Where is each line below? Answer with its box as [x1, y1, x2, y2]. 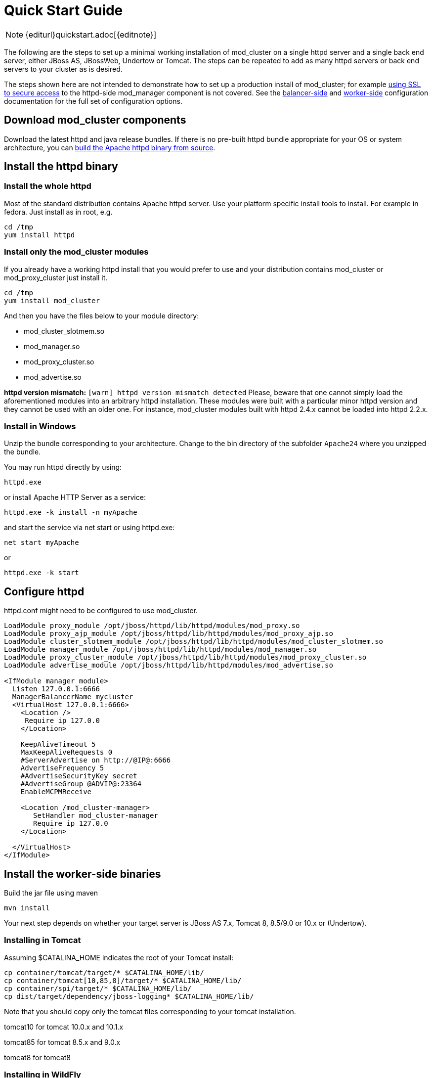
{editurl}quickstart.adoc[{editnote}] [25, 29, 157, 40]
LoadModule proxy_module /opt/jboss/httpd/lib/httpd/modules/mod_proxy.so [4, 622, 300, 630]
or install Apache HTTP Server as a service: [4, 493, 146, 502]
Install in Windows [4, 421, 76, 431]
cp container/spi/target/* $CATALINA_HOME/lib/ [4, 984, 192, 992]
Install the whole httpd [4, 181, 91, 191]
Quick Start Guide [4, 2, 123, 19]
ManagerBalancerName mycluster [12, 693, 133, 701]
